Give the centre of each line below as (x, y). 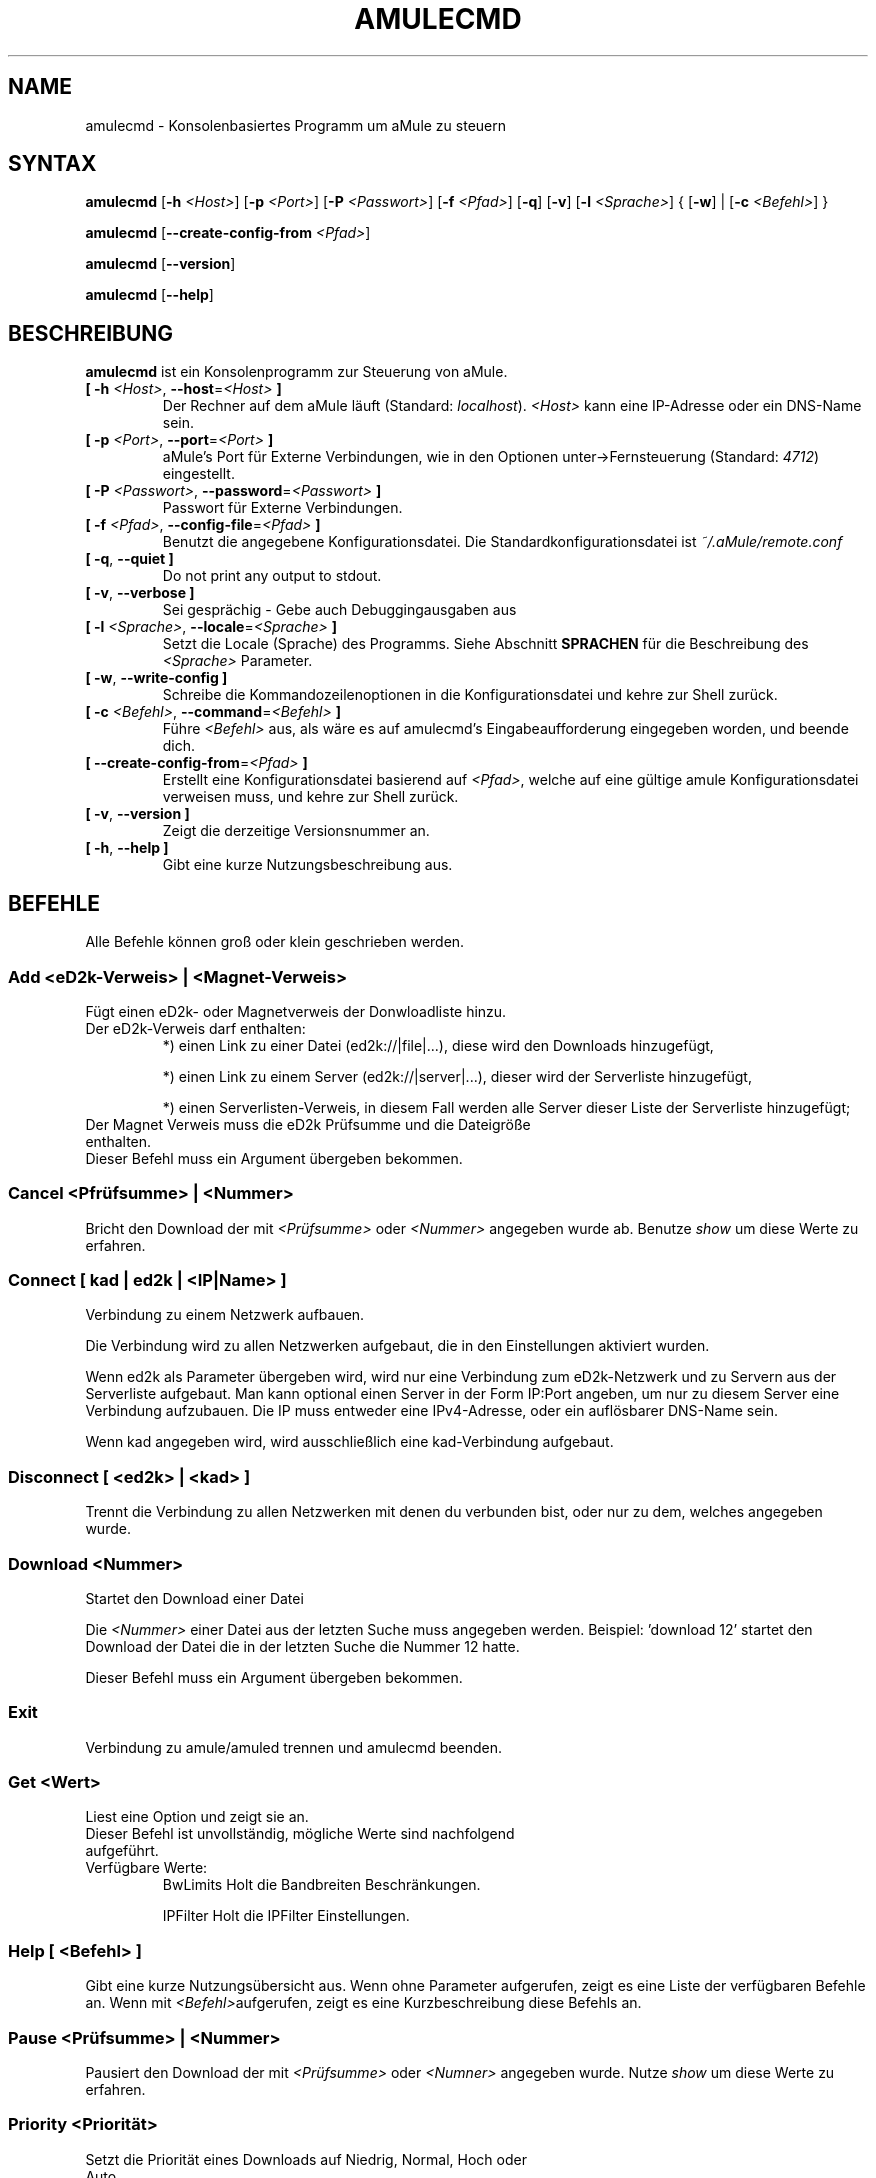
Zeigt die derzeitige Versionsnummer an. (296, 831)
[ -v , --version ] (137, 814)
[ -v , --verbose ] (140, 593)
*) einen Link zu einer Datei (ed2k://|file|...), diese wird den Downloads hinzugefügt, (438, 1045)
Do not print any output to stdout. (272, 576)
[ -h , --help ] (127, 848)
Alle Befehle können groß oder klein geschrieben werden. (275, 942)
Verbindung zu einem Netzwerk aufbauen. (225, 1315)
